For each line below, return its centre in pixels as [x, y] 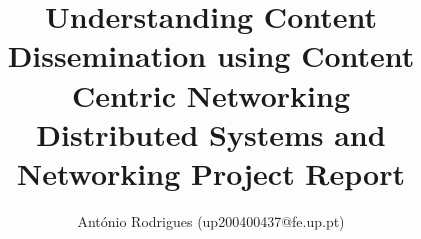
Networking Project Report [211, 172]
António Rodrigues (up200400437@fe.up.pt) [211, 220]
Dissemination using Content [211, 55]
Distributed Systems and [211, 133]
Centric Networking [210, 94]
